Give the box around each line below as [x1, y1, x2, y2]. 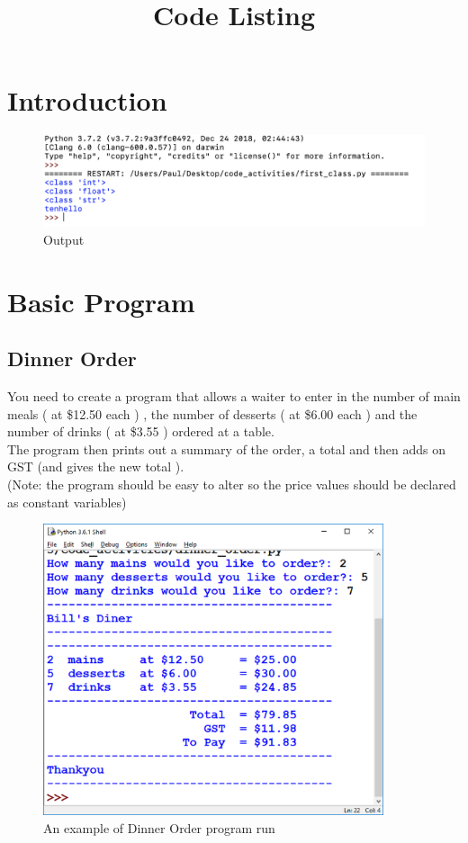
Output [43, 229, 85, 248]
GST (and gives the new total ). [7, 457, 184, 476]
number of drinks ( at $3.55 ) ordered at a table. [7, 422, 274, 441]
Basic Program [7, 282, 195, 319]
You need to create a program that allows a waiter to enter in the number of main [7, 386, 461, 405]
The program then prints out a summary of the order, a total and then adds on [7, 439, 445, 458]
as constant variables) [7, 492, 127, 511]
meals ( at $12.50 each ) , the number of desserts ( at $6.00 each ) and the [7, 404, 418, 423]
